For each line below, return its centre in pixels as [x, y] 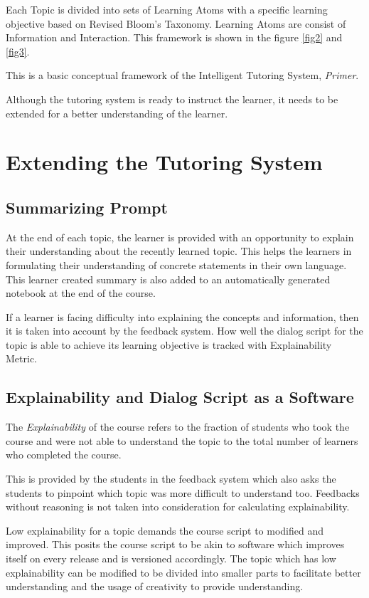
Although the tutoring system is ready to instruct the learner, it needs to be [172, 99]
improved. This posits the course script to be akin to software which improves [175, 544]
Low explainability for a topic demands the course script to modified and [165, 530]
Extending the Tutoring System [164, 162]
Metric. [21, 358]
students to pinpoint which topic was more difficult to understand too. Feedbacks [183, 492]
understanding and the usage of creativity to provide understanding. [155, 586]
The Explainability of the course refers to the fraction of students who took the [178, 427]
